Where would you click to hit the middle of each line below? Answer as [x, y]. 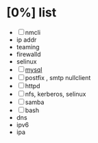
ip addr [26, 40]
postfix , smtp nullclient [58, 77]
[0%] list [32, 13]
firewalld [28, 54]
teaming [28, 47]
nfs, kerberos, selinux [56, 94]
